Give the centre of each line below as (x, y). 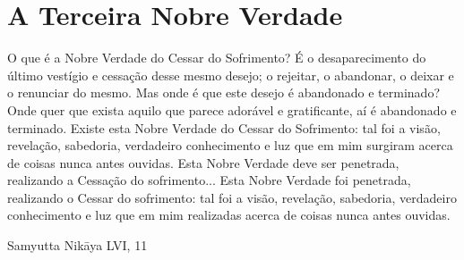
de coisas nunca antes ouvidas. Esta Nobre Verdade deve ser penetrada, (203, 162)
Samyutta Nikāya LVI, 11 (77, 245)
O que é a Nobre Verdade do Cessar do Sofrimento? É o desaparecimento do (217, 58)
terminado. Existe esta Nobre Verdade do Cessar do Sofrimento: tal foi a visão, (224, 127)
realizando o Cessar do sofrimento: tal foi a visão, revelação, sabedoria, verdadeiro (232, 197)
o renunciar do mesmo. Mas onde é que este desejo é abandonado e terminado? (223, 92)
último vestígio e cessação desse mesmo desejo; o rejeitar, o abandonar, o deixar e (231, 75)
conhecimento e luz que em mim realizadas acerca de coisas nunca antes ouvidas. (229, 215)
